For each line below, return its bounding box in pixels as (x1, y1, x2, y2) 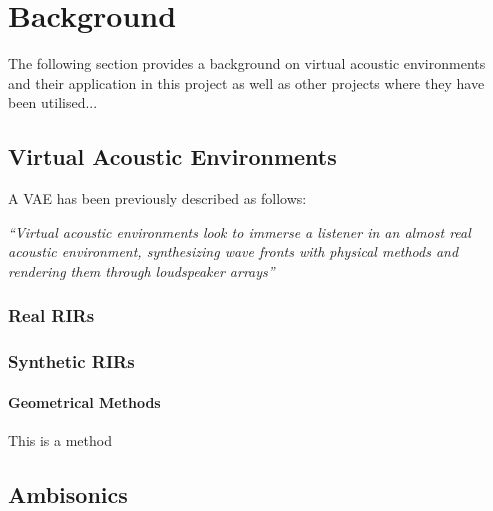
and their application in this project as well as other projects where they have (8, 72, 485, 93)
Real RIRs (8, 303, 95, 328)
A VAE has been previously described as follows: (8, 188, 307, 209)
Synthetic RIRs (8, 349, 135, 374)
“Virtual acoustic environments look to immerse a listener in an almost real (8, 221, 471, 242)
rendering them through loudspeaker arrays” (8, 260, 275, 281)
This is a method (8, 429, 112, 450)
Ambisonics (8, 478, 128, 509)
